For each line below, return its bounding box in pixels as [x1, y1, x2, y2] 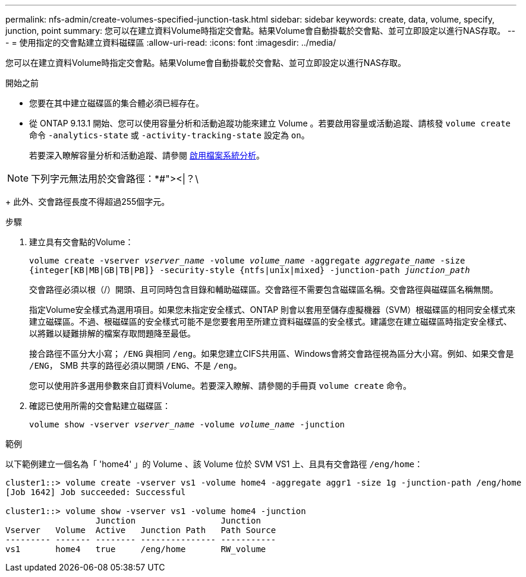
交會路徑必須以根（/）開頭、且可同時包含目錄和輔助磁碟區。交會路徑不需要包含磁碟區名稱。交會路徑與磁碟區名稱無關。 [29, 284, 499, 294]
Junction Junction [95, 516, 261, 525]
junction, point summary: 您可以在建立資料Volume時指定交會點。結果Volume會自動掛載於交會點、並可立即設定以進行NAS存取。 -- [5, 26, 515, 36]
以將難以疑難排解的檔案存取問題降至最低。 [29, 328, 196, 338]
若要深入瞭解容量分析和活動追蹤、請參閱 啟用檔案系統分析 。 [29, 150, 264, 160]
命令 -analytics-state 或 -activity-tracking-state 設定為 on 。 [29, 130, 310, 140]
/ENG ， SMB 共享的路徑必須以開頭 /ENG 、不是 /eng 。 [29, 360, 242, 370]
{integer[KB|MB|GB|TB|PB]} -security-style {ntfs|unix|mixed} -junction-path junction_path [29, 265, 470, 275]
